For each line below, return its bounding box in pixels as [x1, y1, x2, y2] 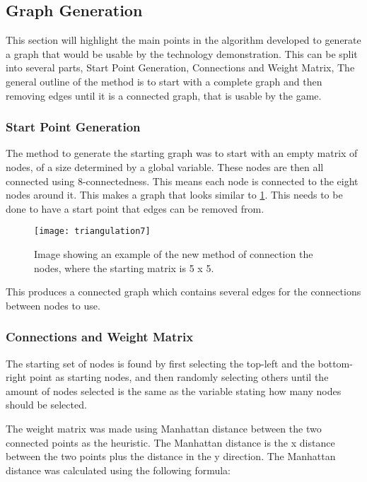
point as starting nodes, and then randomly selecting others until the [29, 370, 329, 384]
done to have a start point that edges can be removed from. [6, 201, 264, 216]
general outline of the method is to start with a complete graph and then [6, 74, 322, 88]
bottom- [318, 355, 353, 370]
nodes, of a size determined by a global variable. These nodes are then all [6, 159, 324, 174]
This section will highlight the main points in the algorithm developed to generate [6, 33, 361, 47]
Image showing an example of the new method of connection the [34, 247, 313, 261]
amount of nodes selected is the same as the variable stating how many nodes [6, 383, 342, 398]
